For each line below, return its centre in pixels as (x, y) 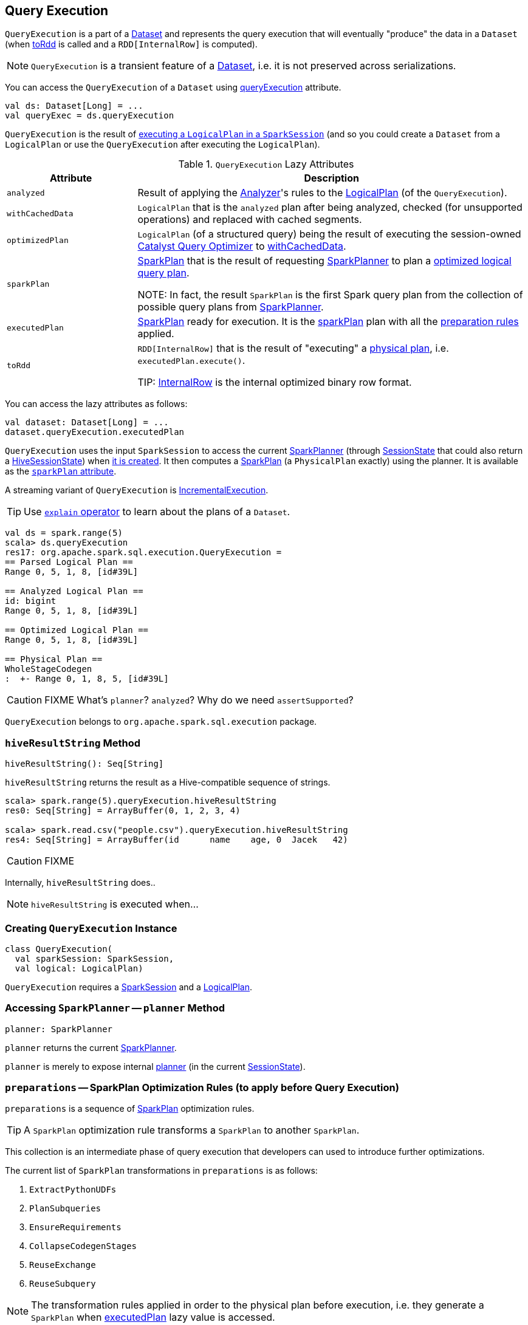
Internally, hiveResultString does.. (80, 883)
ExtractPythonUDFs (73, 1190)
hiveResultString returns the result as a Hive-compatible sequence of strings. (168, 782)
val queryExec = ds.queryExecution (90, 116)
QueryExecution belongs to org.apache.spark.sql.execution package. (161, 722)
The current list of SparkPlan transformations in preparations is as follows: (161, 1171)
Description (331, 178)
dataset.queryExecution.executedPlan (95, 432)
